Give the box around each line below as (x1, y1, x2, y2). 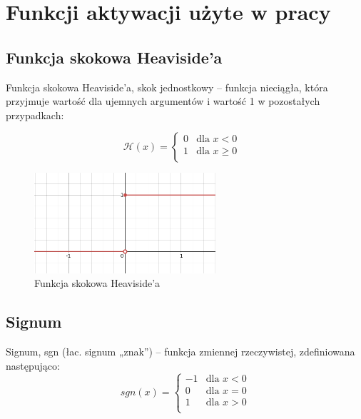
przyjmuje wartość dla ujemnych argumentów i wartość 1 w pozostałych (6, 94, 320, 108)
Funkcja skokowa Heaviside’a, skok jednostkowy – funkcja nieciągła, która (6, 79, 328, 94)
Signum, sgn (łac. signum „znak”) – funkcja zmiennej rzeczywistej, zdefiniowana (6, 343, 355, 358)
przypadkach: (6, 107, 64, 122)
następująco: (6, 358, 60, 373)
